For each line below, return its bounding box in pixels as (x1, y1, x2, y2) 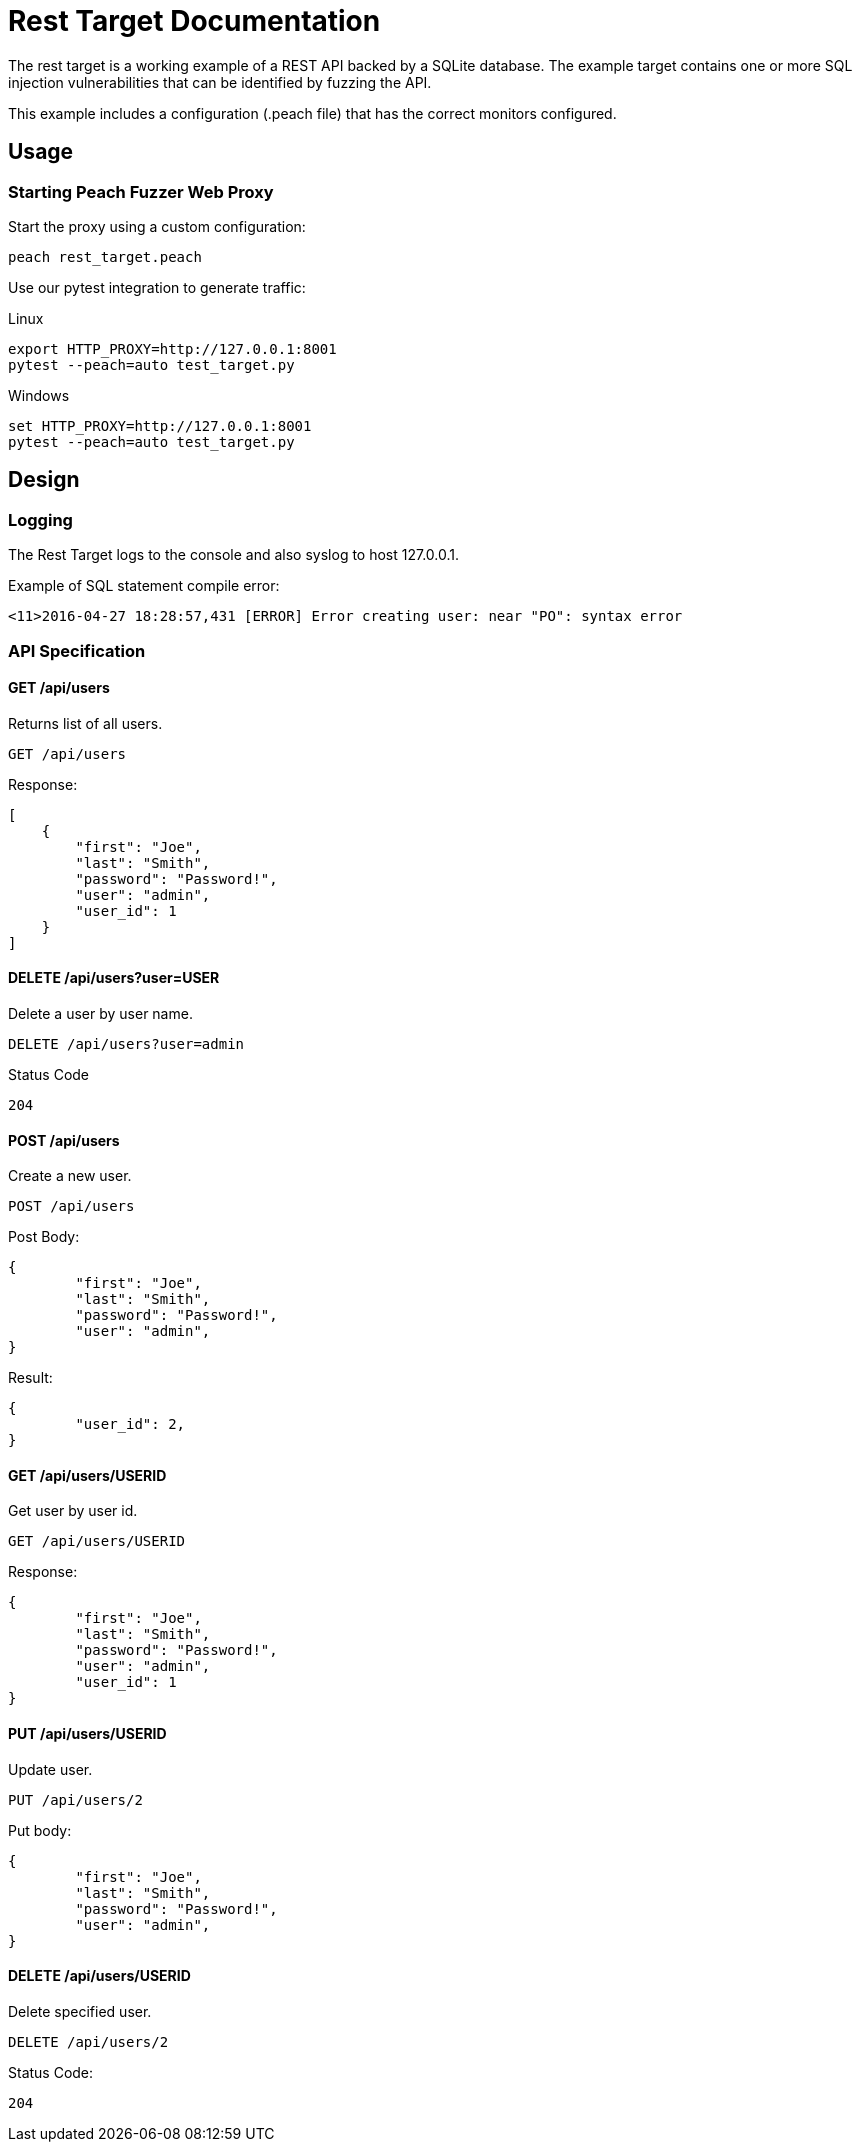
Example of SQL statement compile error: (8, 577, 280, 595)
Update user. (8, 1760, 93, 1778)
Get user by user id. (8, 1502, 138, 1520)
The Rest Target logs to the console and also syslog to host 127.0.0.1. (8, 546, 460, 564)
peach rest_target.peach (8, 248, 202, 265)
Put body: (8, 1821, 72, 1839)
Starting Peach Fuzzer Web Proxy (8, 181, 274, 202)
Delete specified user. (8, 2002, 152, 2020)
